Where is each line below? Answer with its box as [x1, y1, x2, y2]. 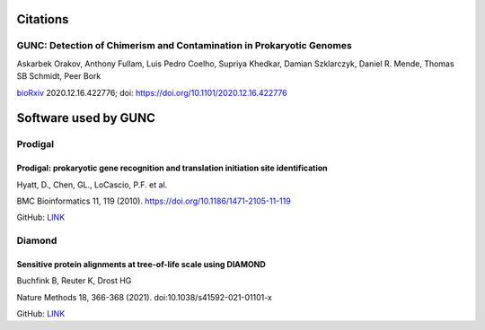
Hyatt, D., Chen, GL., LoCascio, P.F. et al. [16, 179, 168, 190]
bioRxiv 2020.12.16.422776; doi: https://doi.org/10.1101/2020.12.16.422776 [16, 87, 287, 98]
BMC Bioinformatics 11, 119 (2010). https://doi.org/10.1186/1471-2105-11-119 [16, 195, 291, 206]
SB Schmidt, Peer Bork [16, 71, 101, 82]
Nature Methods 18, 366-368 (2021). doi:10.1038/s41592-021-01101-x [16, 291, 273, 302]
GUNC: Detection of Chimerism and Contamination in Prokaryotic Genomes [16, 39, 352, 52]
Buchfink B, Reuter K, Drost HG [16, 275, 132, 286]
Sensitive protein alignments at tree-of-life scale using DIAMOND [16, 258, 267, 269]
